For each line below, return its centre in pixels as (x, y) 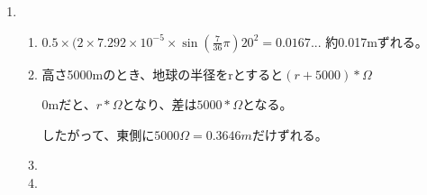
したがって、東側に (98, 134)
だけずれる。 (290, 134)
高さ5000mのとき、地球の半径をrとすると (163, 74)
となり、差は (159, 104)
